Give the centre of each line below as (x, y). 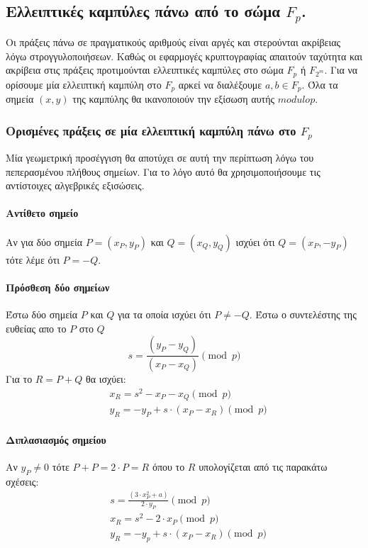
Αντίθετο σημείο (42, 213)
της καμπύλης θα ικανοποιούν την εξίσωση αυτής (174, 99)
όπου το (168, 466)
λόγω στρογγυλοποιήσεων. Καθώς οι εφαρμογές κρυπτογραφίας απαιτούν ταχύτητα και (184, 56)
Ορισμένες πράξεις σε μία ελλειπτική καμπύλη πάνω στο (151, 130)
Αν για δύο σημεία (44, 241)
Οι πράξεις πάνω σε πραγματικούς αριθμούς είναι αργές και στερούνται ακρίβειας (173, 41)
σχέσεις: (22, 481)
